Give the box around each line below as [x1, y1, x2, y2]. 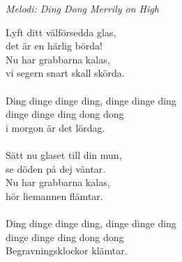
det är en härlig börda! [6, 38, 103, 53]
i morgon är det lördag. [6, 120, 105, 134]
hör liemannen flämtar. [6, 188, 103, 203]
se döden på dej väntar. [6, 161, 106, 176]
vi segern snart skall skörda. [6, 65, 125, 80]
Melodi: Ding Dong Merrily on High [6, 1, 159, 15]
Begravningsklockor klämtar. [6, 243, 128, 258]
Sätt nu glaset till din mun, [6, 147, 122, 162]
